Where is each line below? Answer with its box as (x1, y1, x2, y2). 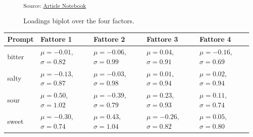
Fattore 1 (40, 34, 72, 44)
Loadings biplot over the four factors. (23, 16, 134, 26)
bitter (7, 51, 24, 61)
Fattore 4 (199, 34, 231, 44)
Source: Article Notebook (23, 1, 86, 9)
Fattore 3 (146, 34, 178, 44)
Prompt (7, 34, 34, 44)
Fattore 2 (93, 34, 125, 44)
